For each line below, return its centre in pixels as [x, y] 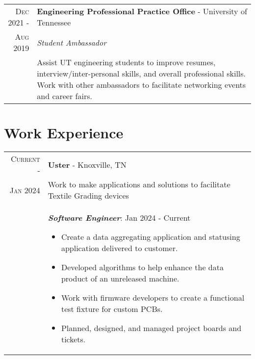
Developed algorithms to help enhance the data [142, 267]
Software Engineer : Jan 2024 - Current [119, 218]
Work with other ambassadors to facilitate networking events [141, 85]
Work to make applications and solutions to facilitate [139, 184]
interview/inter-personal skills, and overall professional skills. [141, 73]
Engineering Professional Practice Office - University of [142, 11]
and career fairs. [64, 96]
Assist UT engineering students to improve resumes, [126, 62]
